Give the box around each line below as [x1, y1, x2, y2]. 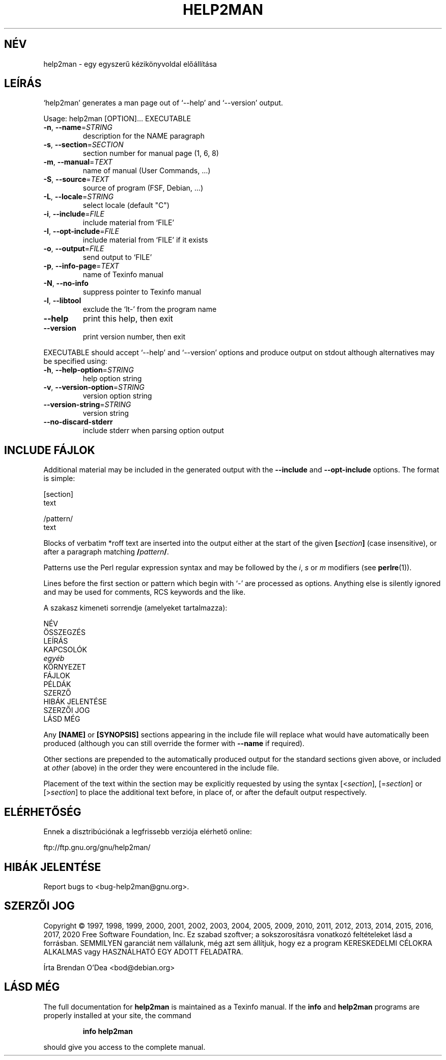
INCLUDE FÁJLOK [4, 443, 95, 457]
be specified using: [43, 357, 107, 366]
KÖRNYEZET [43, 662, 86, 672]
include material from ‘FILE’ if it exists [82, 235, 208, 245]
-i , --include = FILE [43, 209, 104, 219]
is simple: [43, 474, 75, 483]
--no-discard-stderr [43, 417, 113, 427]
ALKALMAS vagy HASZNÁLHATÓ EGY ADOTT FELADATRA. [43, 947, 243, 956]
